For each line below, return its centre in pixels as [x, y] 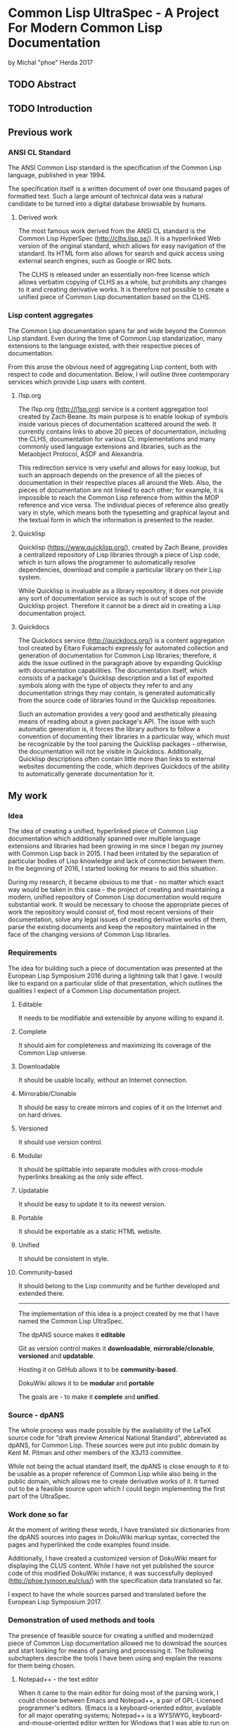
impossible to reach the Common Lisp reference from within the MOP [118, 497]
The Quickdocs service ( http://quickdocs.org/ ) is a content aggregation [121, 640]
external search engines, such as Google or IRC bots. [95, 261]
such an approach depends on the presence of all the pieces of [110, 475]
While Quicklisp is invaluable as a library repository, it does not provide [121, 591]
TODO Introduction [50, 108]
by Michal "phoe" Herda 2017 [51, 62]
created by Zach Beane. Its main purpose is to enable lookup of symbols [123, 416]
